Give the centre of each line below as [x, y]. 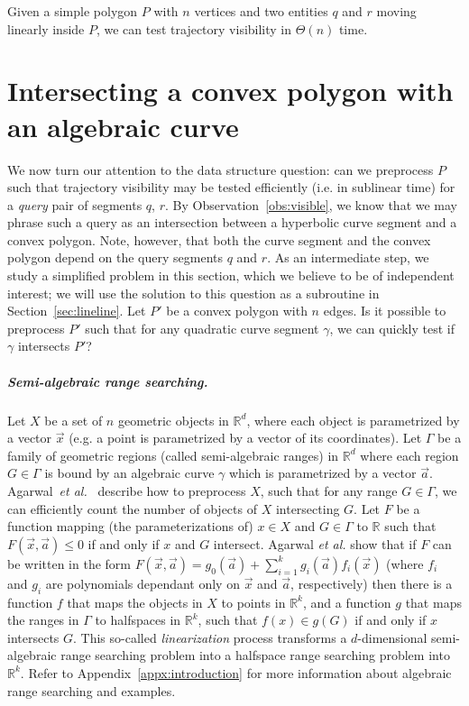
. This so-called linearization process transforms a [210, 637]
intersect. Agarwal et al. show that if [315, 543]
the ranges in [43, 620]
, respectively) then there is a [372, 583]
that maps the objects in [135, 602]
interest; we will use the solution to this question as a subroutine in [193, 293]
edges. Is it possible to [385, 311]
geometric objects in [173, 420]
